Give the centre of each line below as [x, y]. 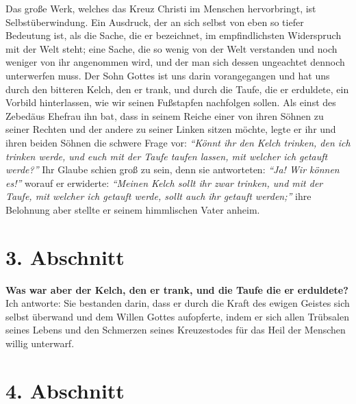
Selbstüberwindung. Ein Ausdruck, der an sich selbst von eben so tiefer [155, 22]
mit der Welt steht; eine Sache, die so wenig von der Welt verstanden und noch [171, 48]
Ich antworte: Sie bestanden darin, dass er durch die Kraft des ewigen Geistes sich [178, 303]
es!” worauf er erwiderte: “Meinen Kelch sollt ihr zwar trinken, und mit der [164, 182]
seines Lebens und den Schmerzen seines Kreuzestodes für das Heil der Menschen [176, 330]
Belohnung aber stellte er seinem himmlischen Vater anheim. [133, 209]
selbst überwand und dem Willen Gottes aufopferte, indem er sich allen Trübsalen [177, 316]
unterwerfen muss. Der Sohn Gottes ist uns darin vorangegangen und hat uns [168, 75]
